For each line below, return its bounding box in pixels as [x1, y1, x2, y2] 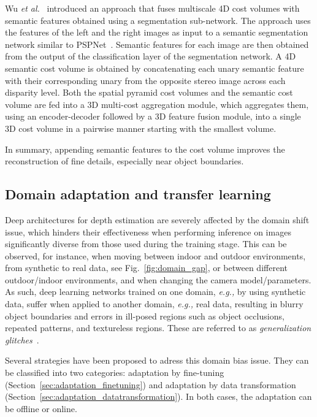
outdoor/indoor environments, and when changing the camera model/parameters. [5, 273, 311, 286]
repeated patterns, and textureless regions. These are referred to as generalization [5, 321, 311, 334]
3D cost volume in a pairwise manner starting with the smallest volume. [5, 121, 277, 134]
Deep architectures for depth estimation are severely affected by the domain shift [5, 213, 310, 226]
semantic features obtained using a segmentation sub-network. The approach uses [5, 13, 311, 26]
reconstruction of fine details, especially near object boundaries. [5, 155, 244, 167]
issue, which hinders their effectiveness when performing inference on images [5, 225, 291, 238]
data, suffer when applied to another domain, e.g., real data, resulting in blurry [5, 297, 304, 310]
